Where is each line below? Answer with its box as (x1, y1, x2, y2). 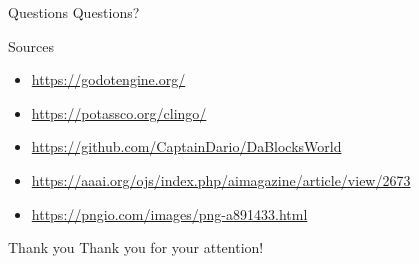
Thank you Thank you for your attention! (8, 237, 264, 258)
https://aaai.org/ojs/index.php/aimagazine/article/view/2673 (31, 169, 411, 190)
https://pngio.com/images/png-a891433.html (31, 203, 308, 224)
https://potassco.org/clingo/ (31, 102, 207, 123)
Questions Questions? (8, 2, 140, 22)
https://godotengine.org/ (31, 69, 186, 90)
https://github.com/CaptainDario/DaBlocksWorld (31, 136, 342, 157)
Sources (8, 35, 55, 56)
